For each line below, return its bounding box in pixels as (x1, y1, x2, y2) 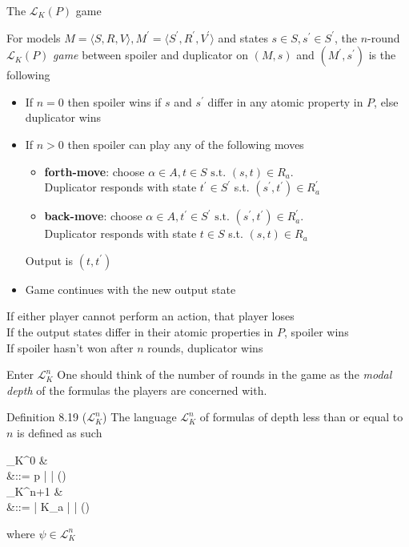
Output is (25, 251, 74, 268)
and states (218, 29, 268, 46)
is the (368, 46, 396, 63)
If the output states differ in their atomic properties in (6, 323, 274, 340)
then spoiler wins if (67, 93, 162, 110)
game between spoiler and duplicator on (53, 46, 249, 63)
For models (6, 29, 61, 46)
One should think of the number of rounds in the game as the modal (57, 366, 392, 383)
